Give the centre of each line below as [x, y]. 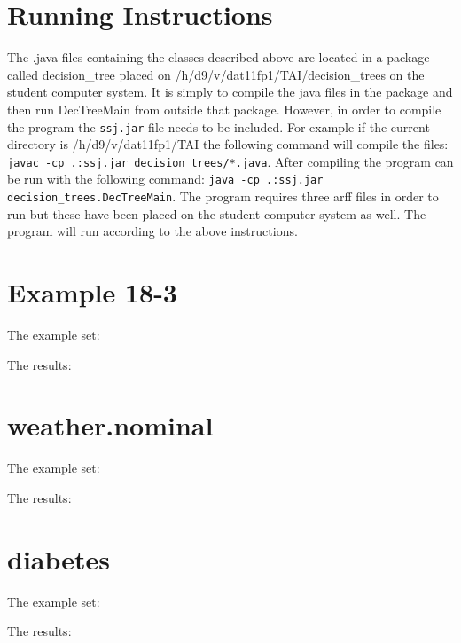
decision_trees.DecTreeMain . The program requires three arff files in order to [223, 196]
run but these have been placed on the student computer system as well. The [217, 213]
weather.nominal [110, 425]
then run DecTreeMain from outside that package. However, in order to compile [224, 109]
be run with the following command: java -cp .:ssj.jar [165, 179]
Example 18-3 [92, 292]
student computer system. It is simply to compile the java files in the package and [230, 92]
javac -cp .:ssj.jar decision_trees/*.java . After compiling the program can [230, 161]
